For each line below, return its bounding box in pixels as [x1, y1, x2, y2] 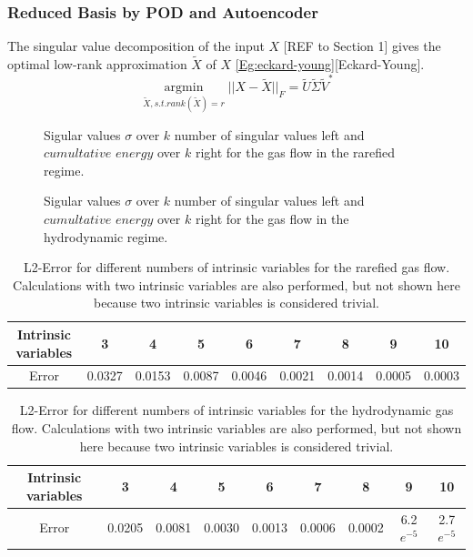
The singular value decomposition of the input [7, 36, 265, 56]
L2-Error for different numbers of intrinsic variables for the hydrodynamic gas [19, 400, 454, 420]
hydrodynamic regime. [44, 227, 168, 246]
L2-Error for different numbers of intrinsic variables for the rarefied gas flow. [23, 258, 450, 277]
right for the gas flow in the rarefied [195, 143, 396, 162]
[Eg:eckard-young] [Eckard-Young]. [235, 55, 425, 74]
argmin [164, 81, 204, 95]
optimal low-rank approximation [7, 55, 187, 74]
